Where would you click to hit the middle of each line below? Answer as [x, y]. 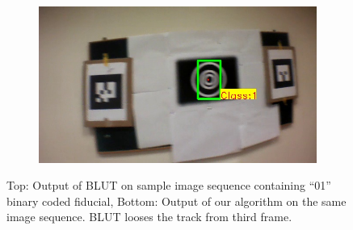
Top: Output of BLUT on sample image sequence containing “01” [169, 185]
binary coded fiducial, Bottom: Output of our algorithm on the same [176, 201]
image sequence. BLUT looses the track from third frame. [149, 217]
